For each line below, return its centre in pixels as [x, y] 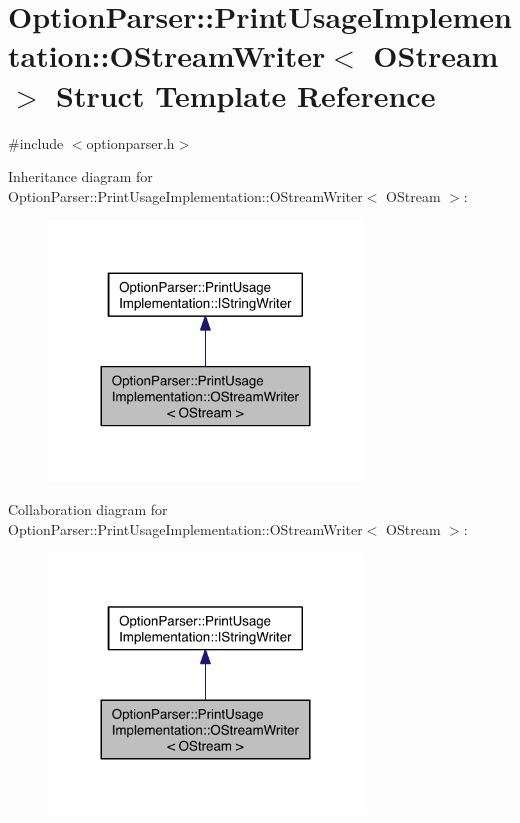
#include [36, 142]
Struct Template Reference [246, 94]
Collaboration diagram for [88, 509]
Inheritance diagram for [80, 176]
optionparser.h [130, 142]
